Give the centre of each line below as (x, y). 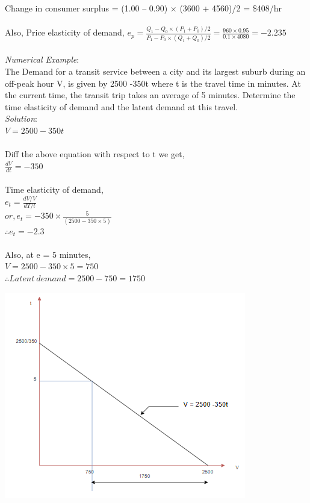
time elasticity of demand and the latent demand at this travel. (122, 106)
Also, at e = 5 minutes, (48, 254)
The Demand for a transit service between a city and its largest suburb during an (155, 71)
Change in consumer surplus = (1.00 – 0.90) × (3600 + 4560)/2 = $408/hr (144, 8)
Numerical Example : (42, 59)
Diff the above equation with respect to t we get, (95, 154)
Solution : (21, 118)
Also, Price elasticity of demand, (65, 32)
